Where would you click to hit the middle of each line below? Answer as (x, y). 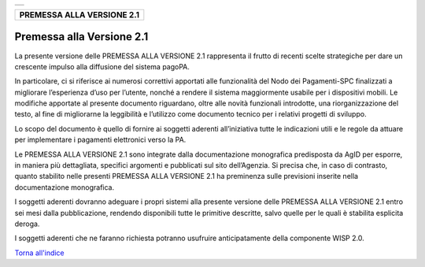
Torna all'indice (39, 253)
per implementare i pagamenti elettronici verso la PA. (100, 140)
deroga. (27, 224)
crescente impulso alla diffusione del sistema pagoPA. (102, 66)
